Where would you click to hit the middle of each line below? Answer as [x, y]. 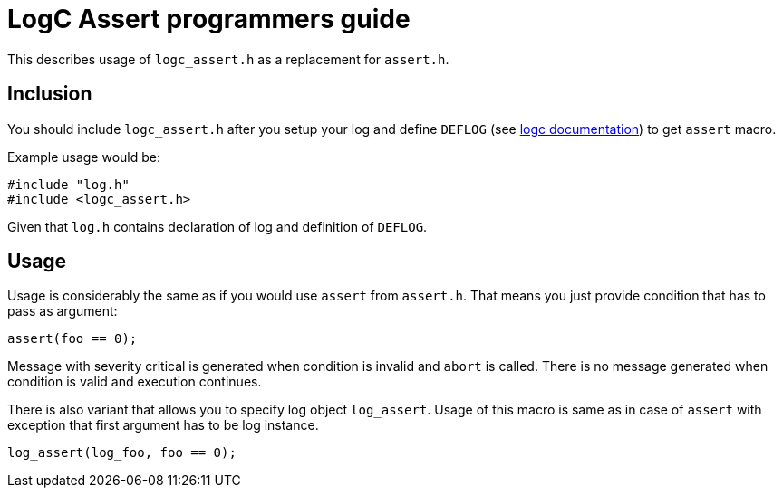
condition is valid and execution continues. [135, 382]
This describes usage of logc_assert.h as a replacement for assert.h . [228, 59]
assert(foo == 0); [72, 339]
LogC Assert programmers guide [209, 19]
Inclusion [50, 94]
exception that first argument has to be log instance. [163, 425]
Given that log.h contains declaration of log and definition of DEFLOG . [217, 226]
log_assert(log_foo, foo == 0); [122, 453]
